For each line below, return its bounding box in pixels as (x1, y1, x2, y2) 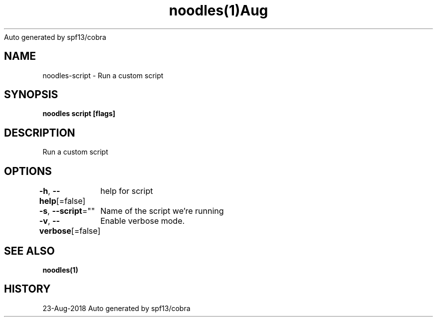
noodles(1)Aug (169, 2, 268, 19)
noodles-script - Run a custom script (42, 71, 164, 80)
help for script (100, 186, 153, 196)
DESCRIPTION (4, 126, 75, 139)
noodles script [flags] (42, 109, 116, 118)
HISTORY (4, 283, 51, 296)
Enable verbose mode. (100, 216, 185, 226)
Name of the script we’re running (100, 206, 224, 216)
